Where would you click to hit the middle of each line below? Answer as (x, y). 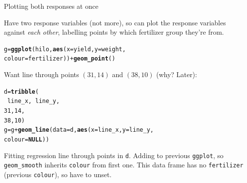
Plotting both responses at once (51, 6)
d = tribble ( (21, 91)
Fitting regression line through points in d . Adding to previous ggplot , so (114, 155)
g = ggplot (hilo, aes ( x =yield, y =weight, (65, 49)
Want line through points (42, 74)
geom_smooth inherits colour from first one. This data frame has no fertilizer (124, 165)
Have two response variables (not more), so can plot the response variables (115, 22)
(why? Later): (177, 74)
